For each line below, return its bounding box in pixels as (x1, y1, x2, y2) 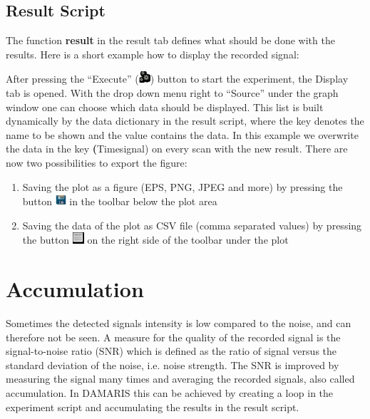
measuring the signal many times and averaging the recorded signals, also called (6, 371, 355, 386)
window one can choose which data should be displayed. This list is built (6, 99, 324, 114)
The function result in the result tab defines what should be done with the (6, 33, 335, 48)
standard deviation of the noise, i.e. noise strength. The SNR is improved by (6, 357, 339, 372)
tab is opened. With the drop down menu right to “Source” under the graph (6, 85, 339, 100)
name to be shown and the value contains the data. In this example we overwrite (6, 127, 359, 142)
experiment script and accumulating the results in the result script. (6, 399, 299, 414)
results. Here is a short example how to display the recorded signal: (6, 46, 299, 61)
